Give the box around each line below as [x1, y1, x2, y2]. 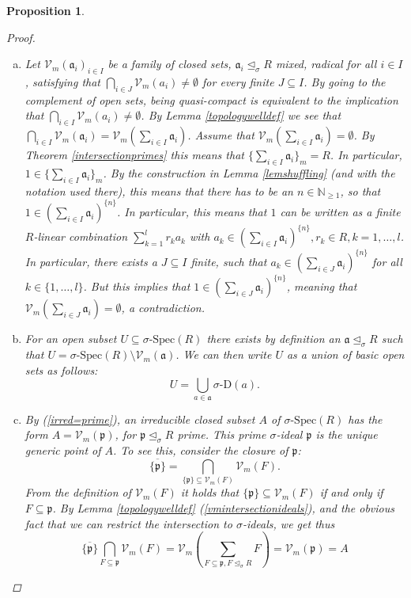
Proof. [6, 29, 36, 45]
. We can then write [175, 346, 272, 363]
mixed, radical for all [275, 55, 377, 72]
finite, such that [190, 253, 267, 269]
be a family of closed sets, [107, 55, 232, 72]
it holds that [180, 484, 239, 501]
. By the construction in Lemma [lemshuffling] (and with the [103, 164, 395, 181]
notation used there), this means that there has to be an [25, 182, 293, 199]
